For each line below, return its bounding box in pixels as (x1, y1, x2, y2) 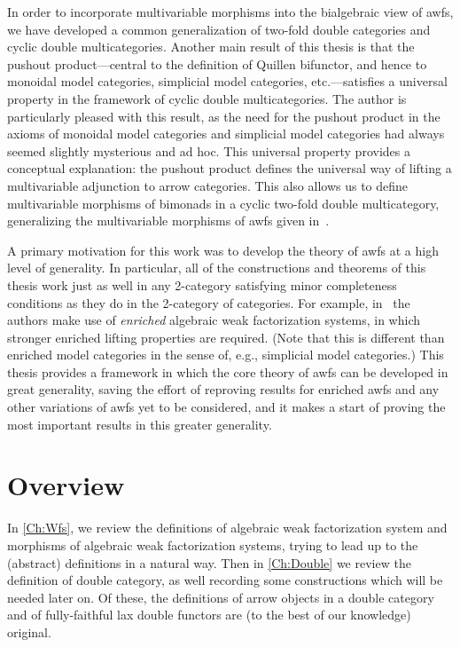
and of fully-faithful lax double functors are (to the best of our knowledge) (7, 605, 411, 624)
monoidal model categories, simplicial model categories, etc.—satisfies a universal (7, 72, 448, 91)
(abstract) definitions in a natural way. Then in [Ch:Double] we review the (7, 553, 411, 572)
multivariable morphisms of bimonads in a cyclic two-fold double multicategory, (7, 193, 440, 212)
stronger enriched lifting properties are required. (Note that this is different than (7, 327, 445, 346)
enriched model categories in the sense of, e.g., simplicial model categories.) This (7, 345, 444, 364)
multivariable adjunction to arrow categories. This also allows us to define (7, 176, 409, 194)
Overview (7, 467, 125, 503)
